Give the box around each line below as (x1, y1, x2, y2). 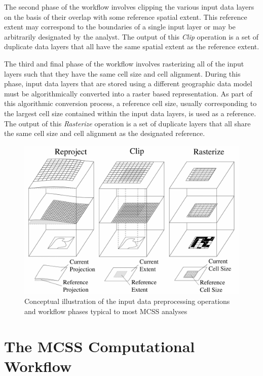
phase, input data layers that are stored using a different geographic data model (4, 78, 252, 89)
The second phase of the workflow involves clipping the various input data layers (4, 2, 254, 12)
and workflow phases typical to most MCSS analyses (24, 306, 187, 317)
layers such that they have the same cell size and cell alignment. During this (4, 68, 241, 79)
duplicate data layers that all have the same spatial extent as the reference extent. (4, 41, 259, 52)
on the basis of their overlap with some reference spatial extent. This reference (4, 11, 247, 22)
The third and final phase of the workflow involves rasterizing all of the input (4, 58, 244, 69)
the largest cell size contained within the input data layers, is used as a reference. (4, 108, 256, 118)
